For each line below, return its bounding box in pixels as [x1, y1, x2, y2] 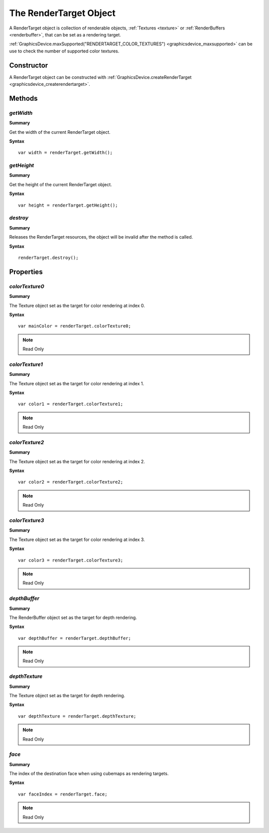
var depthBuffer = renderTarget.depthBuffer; [18, 635, 132, 641]
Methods [9, 94, 38, 102]
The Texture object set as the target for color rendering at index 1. [9, 380, 144, 386]
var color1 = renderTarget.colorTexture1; [18, 401, 124, 407]
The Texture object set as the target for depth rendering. [9, 692, 126, 698]
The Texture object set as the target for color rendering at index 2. [9, 458, 145, 464]
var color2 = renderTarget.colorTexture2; [18, 479, 124, 485]
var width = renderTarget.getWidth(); [18, 150, 113, 156]
